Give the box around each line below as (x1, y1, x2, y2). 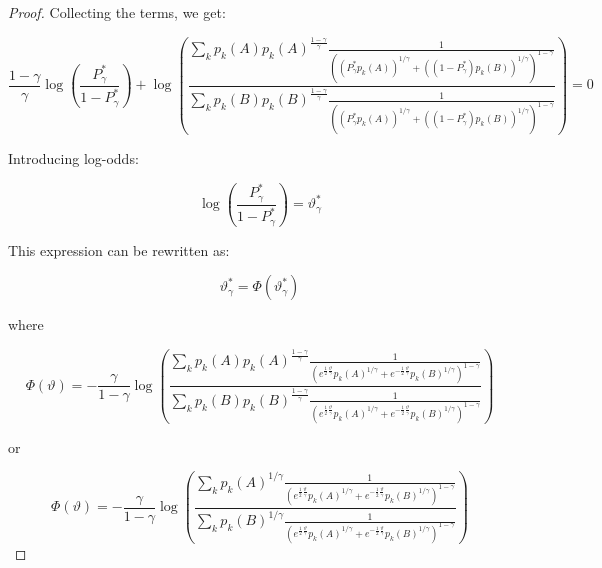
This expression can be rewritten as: (8, 239, 230, 260)
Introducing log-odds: (8, 148, 139, 169)
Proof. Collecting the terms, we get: (8, 2, 226, 22)
